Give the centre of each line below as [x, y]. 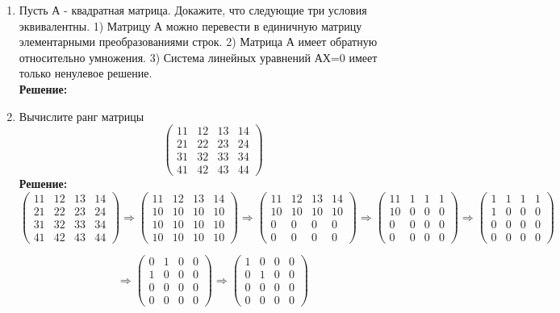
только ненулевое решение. [86, 73]
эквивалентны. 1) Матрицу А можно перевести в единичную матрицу [190, 25]
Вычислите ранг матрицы [81, 116]
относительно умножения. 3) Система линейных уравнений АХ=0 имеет [198, 57]
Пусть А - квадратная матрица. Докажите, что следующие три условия [193, 10]
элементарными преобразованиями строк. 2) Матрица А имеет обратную [198, 42]
